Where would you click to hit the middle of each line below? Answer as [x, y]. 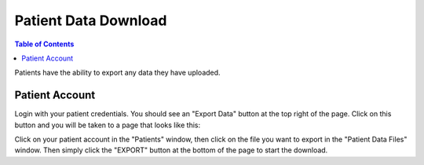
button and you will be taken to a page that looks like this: [107, 125]
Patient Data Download [91, 20]
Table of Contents [44, 44]
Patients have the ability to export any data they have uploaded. [117, 73]
